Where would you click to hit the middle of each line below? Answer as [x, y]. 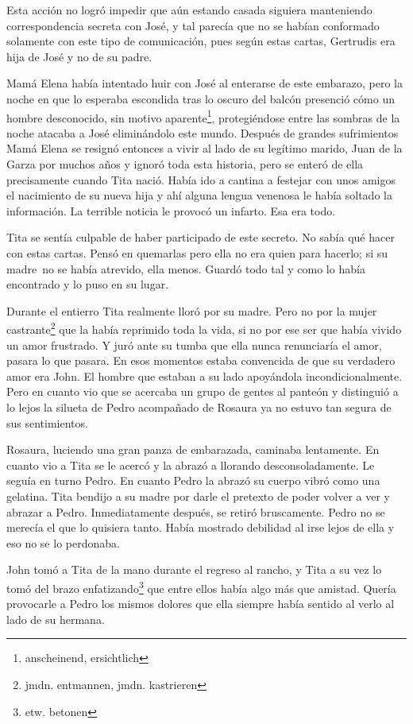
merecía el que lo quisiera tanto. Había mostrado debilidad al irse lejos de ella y [201, 527]
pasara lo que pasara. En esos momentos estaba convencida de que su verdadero [201, 360]
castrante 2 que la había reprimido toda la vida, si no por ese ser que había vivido [204, 328]
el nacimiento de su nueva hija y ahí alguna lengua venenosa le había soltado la [199, 195]
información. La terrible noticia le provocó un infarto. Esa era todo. [171, 210]
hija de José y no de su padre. [79, 56]
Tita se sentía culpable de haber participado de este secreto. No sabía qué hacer [201, 237]
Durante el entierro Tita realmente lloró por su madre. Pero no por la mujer [192, 310]
